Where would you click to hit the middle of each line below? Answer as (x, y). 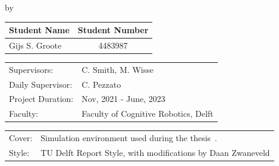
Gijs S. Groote (35, 45)
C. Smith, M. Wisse (117, 69)
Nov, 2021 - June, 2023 (123, 99)
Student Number (113, 30)
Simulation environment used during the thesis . (129, 138)
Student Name (39, 30)
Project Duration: (41, 99)
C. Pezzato (101, 84)
